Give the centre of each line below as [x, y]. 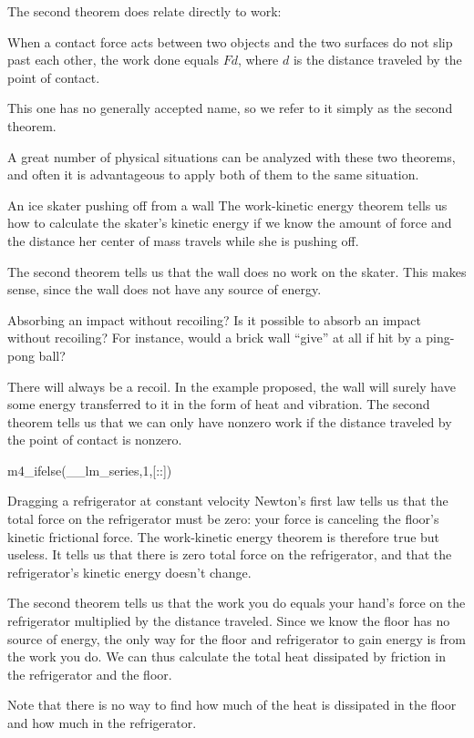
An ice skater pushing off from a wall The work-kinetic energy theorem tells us [227, 205]
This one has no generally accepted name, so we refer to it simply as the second [230, 108]
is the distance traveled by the [377, 60]
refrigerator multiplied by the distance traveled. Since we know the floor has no [229, 621]
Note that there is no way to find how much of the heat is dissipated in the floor [232, 705]
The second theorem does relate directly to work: [144, 11]
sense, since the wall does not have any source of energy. [165, 289]
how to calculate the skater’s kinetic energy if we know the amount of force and [230, 223]
